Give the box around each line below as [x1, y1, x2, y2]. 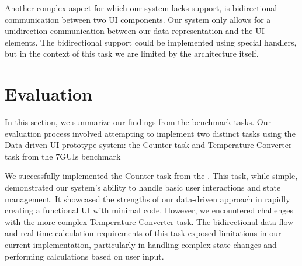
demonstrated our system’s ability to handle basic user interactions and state [5, 181, 281, 194]
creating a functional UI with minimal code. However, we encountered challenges [5, 204, 294, 216]
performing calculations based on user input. [5, 250, 164, 262]
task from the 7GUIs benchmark [5, 150, 121, 162]
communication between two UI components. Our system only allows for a [5, 13, 271, 25]
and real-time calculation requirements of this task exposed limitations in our [5, 227, 282, 239]
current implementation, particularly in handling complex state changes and [5, 239, 277, 251]
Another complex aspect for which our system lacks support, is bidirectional [5, 2, 277, 13]
